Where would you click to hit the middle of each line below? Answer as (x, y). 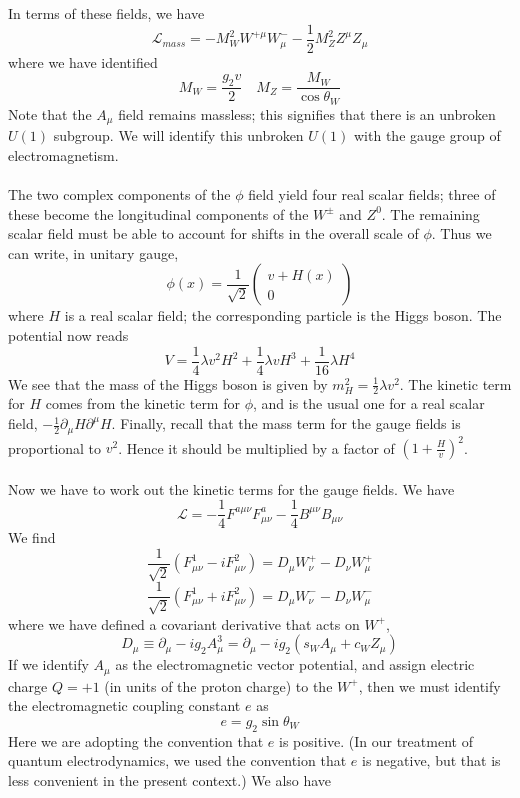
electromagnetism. (63, 154)
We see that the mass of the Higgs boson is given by (168, 383)
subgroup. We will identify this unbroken (178, 135)
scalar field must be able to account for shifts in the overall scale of (213, 233)
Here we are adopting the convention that (136, 740)
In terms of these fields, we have (106, 13)
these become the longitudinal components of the (158, 213)
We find (32, 537)
